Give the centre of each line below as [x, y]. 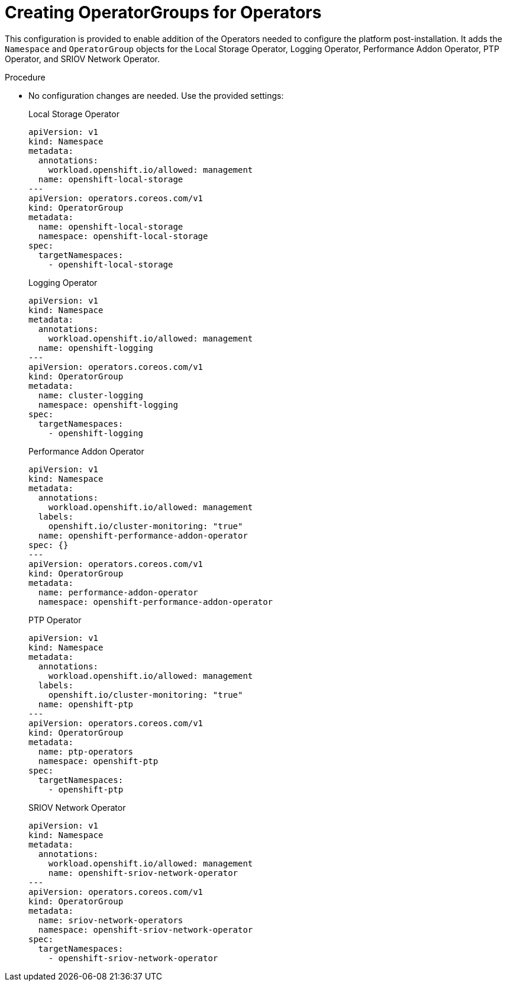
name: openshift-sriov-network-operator [143, 873]
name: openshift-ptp [86, 704]
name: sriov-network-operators [111, 920]
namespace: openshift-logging [108, 405]
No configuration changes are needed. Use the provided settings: [156, 95]
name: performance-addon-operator [118, 592]
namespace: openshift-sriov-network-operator [146, 929]
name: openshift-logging [96, 348]
